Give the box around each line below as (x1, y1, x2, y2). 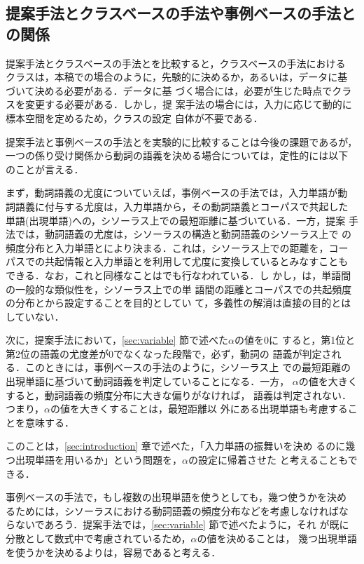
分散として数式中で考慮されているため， (6, 531, 191, 545)
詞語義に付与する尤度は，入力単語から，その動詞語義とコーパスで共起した (6, 199, 349, 213)
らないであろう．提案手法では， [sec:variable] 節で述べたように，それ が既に (6, 517, 349, 532)
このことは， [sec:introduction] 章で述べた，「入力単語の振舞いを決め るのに (6, 438, 346, 453)
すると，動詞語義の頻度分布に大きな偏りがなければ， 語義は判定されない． (6, 387, 352, 402)
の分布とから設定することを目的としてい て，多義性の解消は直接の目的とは (6, 295, 351, 310)
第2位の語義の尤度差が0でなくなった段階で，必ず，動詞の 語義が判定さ (6, 346, 332, 361)
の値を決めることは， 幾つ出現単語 (197, 531, 358, 545)
